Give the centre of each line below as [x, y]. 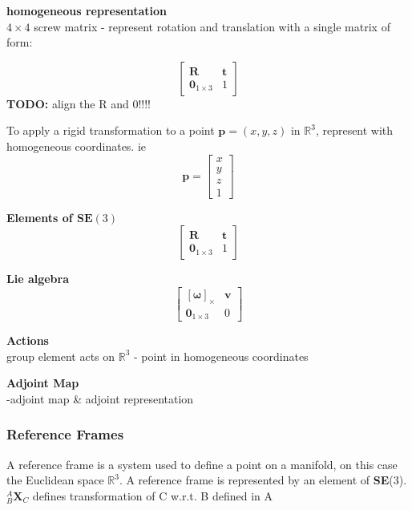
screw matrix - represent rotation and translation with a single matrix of [212, 26]
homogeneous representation [87, 10]
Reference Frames [65, 434]
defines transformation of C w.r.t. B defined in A [153, 495]
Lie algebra [38, 279]
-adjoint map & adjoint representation [100, 398]
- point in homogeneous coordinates [221, 356]
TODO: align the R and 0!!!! [79, 103]
